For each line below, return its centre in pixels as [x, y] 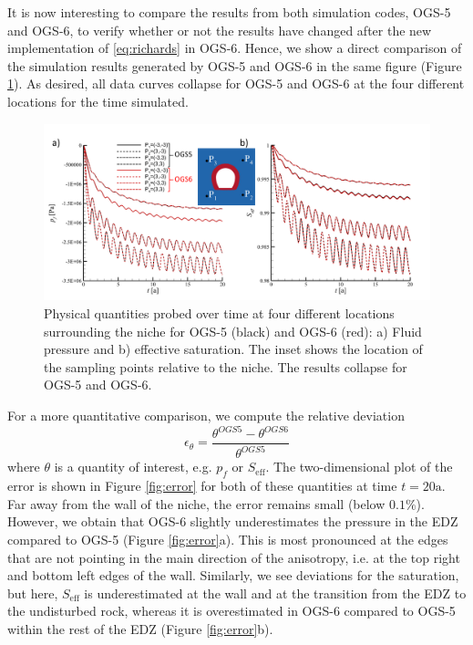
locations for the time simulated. [98, 101]
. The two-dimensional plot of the [359, 467]
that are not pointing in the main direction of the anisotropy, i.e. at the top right [234, 557]
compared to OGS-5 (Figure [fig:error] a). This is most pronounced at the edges [228, 539]
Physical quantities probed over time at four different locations [219, 312]
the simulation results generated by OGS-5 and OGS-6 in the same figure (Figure [235, 65]
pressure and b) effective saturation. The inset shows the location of [233, 349]
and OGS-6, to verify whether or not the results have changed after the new [220, 30]
